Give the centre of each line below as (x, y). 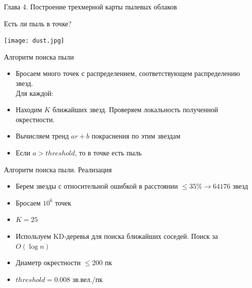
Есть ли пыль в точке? (38, 23)
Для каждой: (34, 93)
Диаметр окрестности (48, 262)
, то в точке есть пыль (108, 152)
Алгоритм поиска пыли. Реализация (58, 169)
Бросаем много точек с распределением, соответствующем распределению (128, 73)
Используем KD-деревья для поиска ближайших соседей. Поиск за (117, 236)
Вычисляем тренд (42, 136)
